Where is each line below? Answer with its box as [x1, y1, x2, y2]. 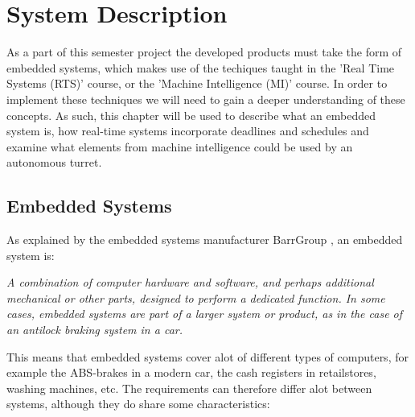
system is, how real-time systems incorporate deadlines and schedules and [6, 122, 369, 139]
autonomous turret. [6, 154, 102, 171]
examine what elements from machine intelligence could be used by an [6, 138, 353, 155]
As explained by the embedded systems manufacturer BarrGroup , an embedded [6, 231, 403, 248]
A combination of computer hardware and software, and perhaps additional [6, 274, 374, 291]
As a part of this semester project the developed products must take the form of [6, 43, 402, 60]
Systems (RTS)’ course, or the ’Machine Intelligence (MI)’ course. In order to [6, 75, 388, 92]
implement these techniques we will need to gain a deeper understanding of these [6, 90, 405, 107]
